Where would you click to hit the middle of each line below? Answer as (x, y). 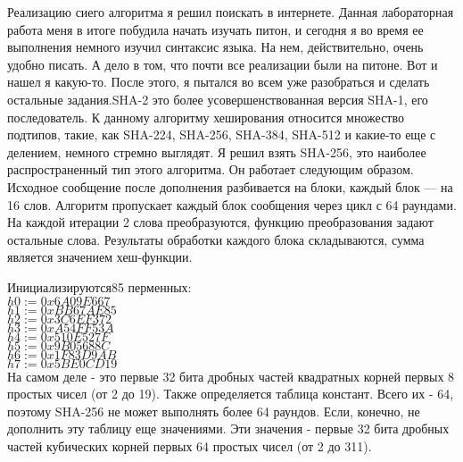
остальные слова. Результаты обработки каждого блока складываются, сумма (216, 239)
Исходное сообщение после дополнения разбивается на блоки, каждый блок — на (230, 186)
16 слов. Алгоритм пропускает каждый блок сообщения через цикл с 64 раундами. (232, 204)
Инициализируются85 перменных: (99, 286)
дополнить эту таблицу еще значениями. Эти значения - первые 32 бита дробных (228, 428)
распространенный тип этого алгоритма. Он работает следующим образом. (211, 169)
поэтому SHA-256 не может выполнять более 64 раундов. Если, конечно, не (214, 411)
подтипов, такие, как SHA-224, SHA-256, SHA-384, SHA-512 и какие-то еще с (222, 134)
